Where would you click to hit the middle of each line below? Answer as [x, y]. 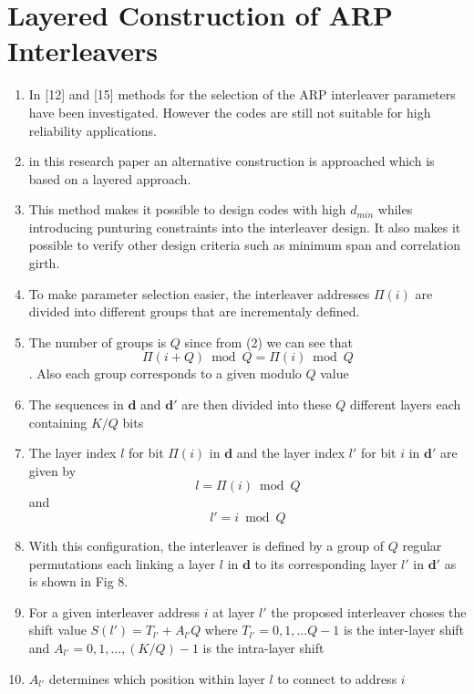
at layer [234, 611]
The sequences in [76, 404]
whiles [395, 209]
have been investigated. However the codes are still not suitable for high [230, 112]
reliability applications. [93, 130]
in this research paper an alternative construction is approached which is [232, 161]
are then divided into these [257, 404]
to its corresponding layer [326, 563]
